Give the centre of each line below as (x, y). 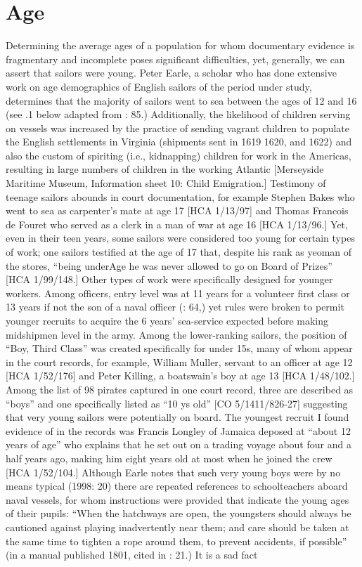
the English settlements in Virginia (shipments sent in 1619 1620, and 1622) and (179, 142)
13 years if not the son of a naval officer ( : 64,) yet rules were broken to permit (175, 307)
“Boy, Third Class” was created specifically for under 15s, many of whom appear (179, 348)
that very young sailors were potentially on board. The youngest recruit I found (177, 417)
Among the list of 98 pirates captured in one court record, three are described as (180, 389)
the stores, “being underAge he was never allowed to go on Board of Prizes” (169, 265)
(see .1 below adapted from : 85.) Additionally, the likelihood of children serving (178, 114)
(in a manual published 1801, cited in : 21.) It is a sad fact (132, 555)
